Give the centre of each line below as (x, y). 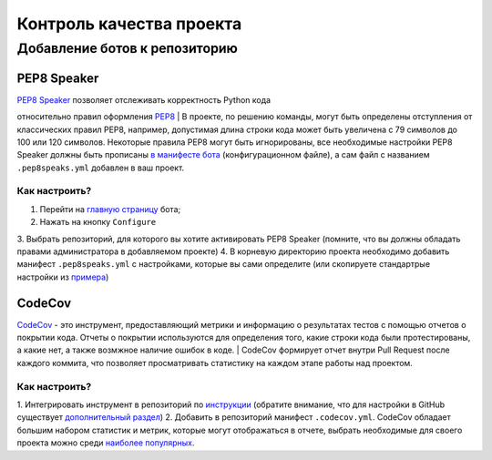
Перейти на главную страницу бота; (110, 209)
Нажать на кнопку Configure (98, 222)
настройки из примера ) (63, 277)
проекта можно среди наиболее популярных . (106, 443)
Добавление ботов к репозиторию (128, 48)
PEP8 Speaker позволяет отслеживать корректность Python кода (144, 99)
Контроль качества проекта (129, 24)
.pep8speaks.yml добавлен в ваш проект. (101, 168)
